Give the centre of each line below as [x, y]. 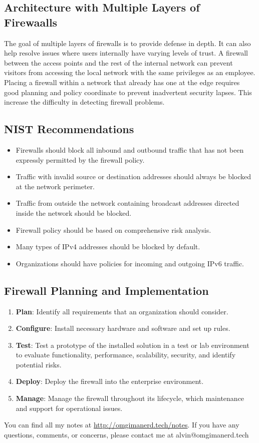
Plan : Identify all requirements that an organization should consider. [122, 311]
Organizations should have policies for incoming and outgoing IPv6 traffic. [130, 263]
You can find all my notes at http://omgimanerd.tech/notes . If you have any [122, 425]
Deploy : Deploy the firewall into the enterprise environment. [110, 381]
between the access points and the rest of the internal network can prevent [118, 62]
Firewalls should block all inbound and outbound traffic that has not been [130, 149]
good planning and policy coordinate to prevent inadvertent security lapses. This [128, 92]
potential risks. [39, 364]
